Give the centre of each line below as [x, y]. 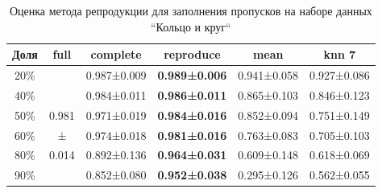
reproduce [192, 54]
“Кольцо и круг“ [191, 26]
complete [116, 54]
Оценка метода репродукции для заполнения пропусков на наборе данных [191, 10]
